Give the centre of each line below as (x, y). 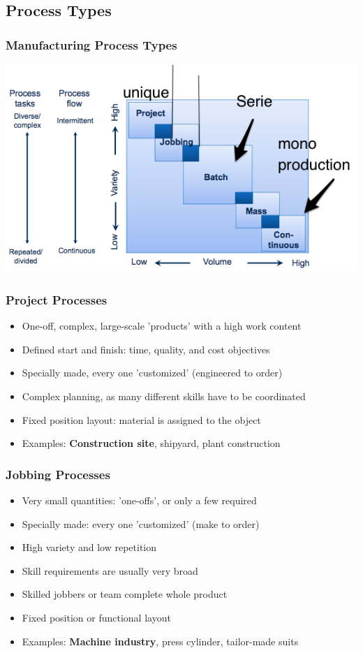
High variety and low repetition (89, 547)
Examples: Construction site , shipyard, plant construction (151, 443)
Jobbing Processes (58, 474)
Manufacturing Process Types (91, 44)
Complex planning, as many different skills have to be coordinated (164, 396)
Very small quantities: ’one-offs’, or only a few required (139, 500)
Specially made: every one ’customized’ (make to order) (141, 523)
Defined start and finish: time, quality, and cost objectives (146, 349)
